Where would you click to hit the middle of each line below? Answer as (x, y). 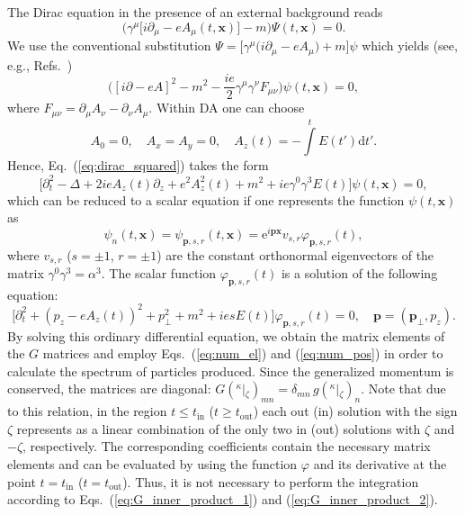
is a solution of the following (359, 273)
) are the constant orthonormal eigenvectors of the (295, 254)
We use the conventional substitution (109, 45)
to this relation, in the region (87, 411)
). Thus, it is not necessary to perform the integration (271, 481)
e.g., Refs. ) (40, 64)
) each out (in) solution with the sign (355, 411)
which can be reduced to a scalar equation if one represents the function (206, 199)
